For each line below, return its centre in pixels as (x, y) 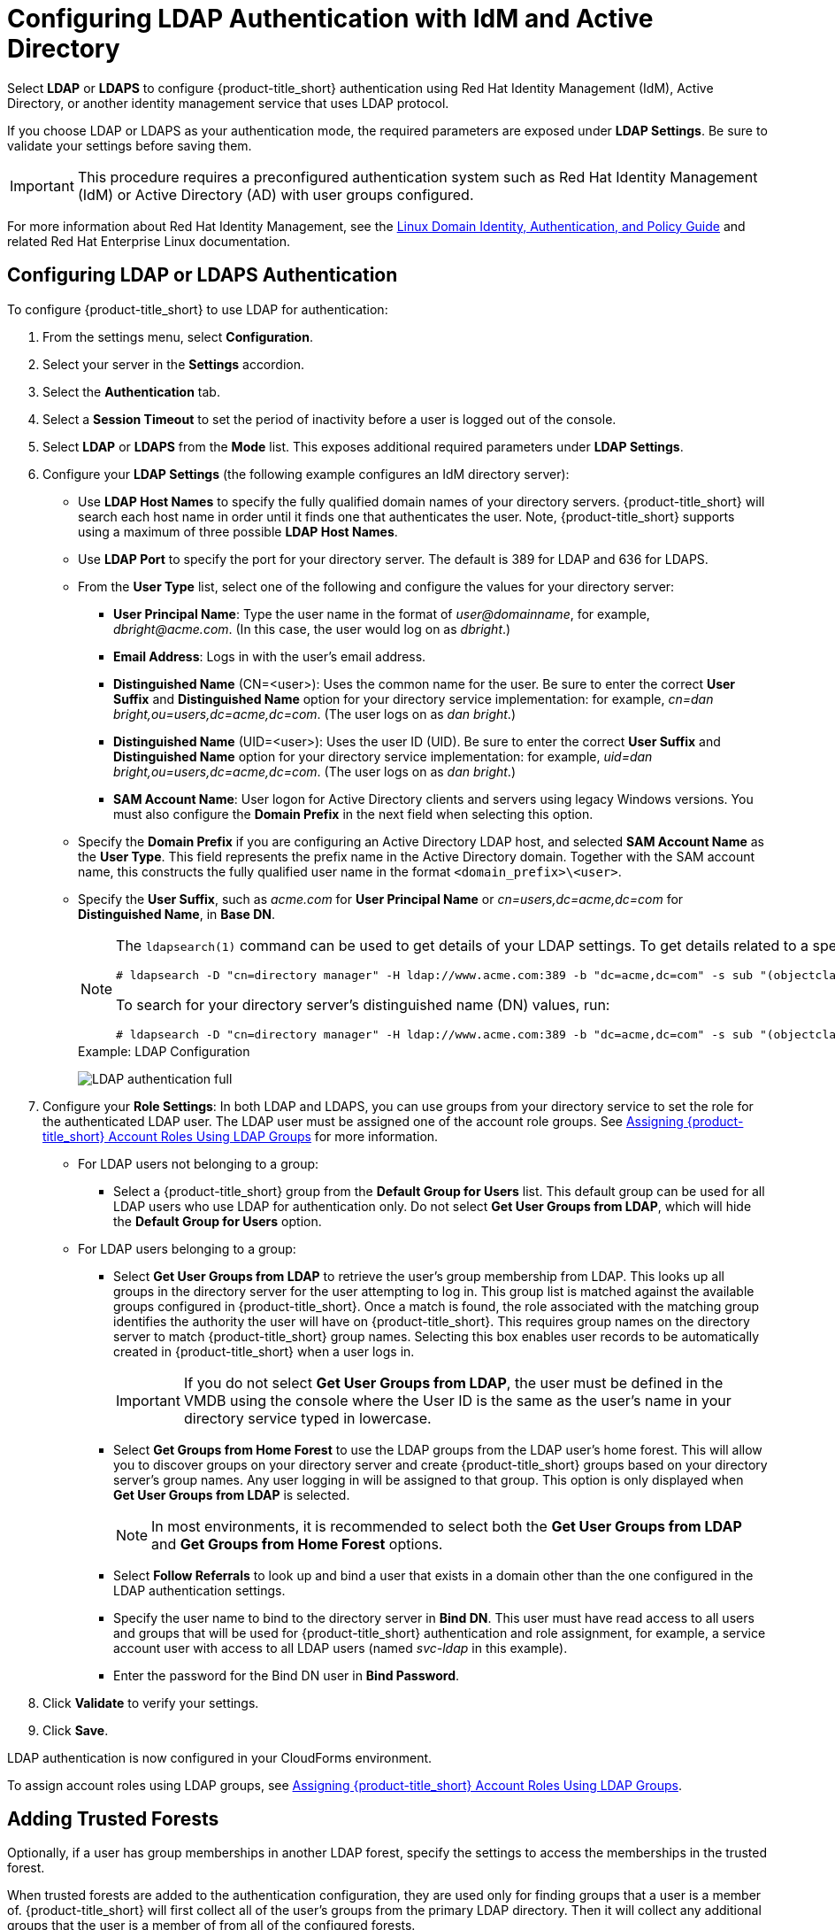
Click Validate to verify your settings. (151, 1702)
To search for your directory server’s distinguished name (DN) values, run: (363, 1004)
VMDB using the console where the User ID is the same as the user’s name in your (457, 1400)
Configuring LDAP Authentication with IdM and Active (330, 19)
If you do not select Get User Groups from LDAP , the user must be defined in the (453, 1382)
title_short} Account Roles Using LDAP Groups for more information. (241, 1136)
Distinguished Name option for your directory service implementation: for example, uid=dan (383, 756)
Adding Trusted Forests (113, 1819)
